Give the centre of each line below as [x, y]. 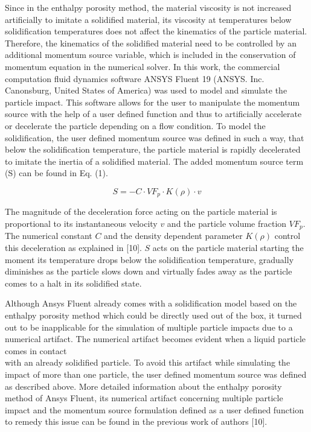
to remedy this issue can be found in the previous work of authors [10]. [136, 421]
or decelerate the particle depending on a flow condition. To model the [135, 125]
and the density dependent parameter [173, 236]
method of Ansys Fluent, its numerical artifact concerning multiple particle [144, 398]
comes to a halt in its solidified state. [73, 283]
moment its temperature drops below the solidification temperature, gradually [149, 259]
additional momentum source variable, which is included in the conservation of [150, 55]
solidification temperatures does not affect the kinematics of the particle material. [156, 31]
